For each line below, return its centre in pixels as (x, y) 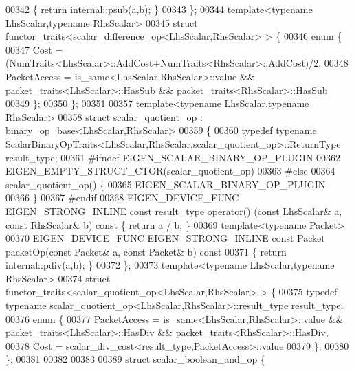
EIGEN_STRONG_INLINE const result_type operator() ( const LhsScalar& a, (174, 211)
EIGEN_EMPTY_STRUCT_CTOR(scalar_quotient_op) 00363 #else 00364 (170, 171)
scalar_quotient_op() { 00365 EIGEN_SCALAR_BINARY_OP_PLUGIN (166, 184)
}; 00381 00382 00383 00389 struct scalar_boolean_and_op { (135, 359)
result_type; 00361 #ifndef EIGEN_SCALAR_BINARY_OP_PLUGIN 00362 (173, 157)
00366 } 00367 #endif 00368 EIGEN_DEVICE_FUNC (122, 198)
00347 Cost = (34, 49)
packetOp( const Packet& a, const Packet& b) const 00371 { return (146, 251)
